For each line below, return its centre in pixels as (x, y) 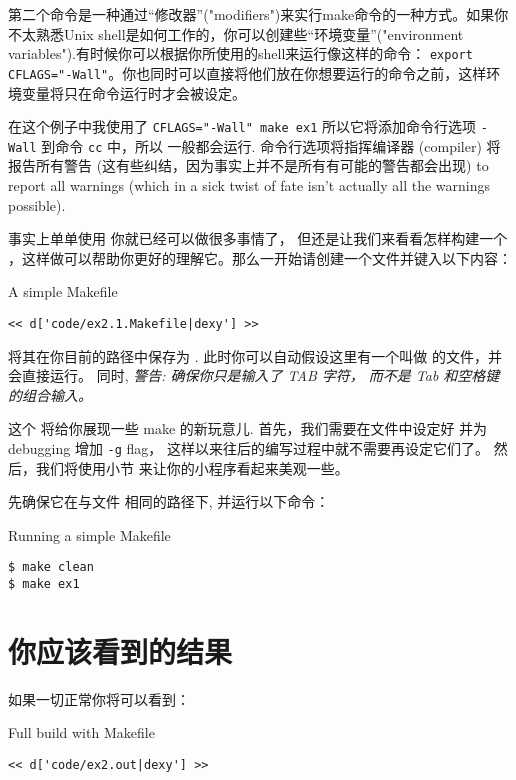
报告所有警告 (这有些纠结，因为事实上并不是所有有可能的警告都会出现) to (248, 165)
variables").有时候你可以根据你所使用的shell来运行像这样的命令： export (240, 53)
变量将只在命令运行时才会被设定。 (133, 92)
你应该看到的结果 (120, 650)
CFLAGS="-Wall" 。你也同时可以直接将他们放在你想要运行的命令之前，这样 (247, 72)
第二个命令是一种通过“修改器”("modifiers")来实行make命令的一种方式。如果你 (258, 14)
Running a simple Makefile (89, 534)
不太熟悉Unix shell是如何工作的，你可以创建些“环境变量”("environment (236, 33)
